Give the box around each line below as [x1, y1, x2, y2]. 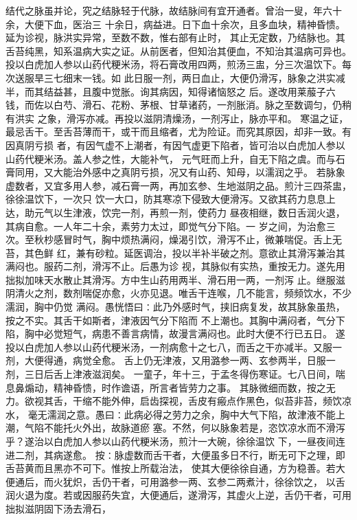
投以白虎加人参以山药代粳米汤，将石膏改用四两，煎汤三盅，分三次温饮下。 [5, 57, 342, 71]
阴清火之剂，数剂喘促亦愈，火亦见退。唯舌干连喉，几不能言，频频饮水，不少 [5, 286, 352, 300]
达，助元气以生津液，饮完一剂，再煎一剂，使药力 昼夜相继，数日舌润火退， [5, 205, 345, 219]
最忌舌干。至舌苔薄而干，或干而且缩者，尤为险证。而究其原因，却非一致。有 [5, 124, 352, 139]
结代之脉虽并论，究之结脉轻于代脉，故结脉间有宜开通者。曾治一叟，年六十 [5, 3, 342, 17]
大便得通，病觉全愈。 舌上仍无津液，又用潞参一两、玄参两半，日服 [24, 353, 326, 368]
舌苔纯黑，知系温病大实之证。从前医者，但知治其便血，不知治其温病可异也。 [5, 43, 352, 58]
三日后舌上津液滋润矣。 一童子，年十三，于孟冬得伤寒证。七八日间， [24, 367, 336, 381]
